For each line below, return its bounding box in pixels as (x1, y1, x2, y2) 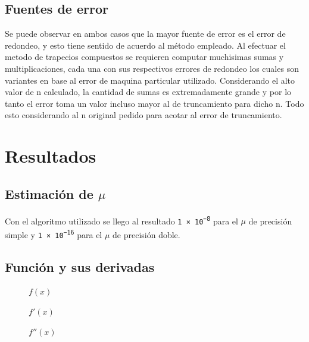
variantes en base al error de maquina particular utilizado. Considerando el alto (5, 74, 295, 86)
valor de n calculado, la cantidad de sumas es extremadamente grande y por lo (5, 85, 292, 98)
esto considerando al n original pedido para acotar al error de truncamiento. (5, 109, 282, 121)
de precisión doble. (113, 228, 180, 240)
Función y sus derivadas (5, 257, 155, 275)
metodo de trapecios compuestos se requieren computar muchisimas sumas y (5, 50, 284, 63)
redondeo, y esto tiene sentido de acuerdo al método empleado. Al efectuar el (5, 39, 286, 51)
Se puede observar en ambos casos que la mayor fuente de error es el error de (5, 27, 286, 40)
